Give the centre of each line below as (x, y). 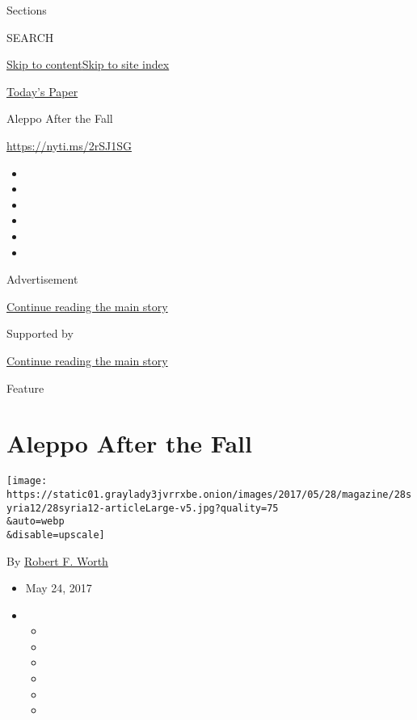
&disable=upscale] (56, 535)
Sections (27, 10)
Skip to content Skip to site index (88, 64)
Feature (25, 387)
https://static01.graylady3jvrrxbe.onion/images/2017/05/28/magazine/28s (209, 494)
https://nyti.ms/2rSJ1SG (69, 145)
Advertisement (42, 279)
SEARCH (30, 37)
